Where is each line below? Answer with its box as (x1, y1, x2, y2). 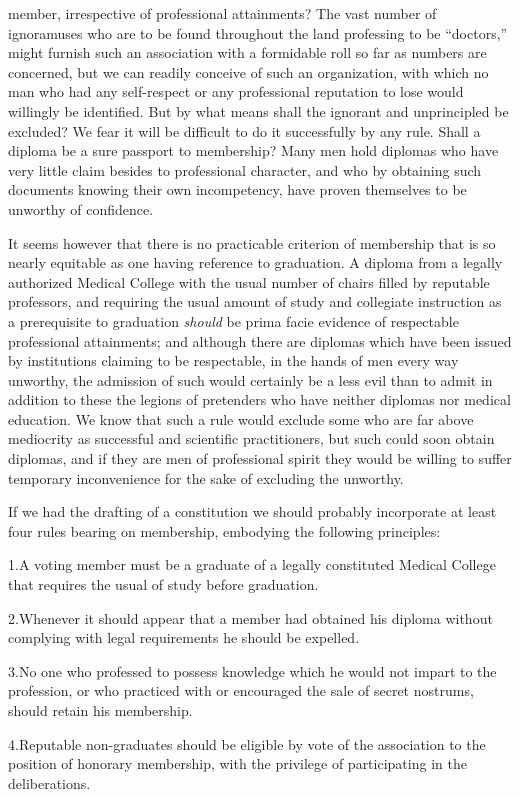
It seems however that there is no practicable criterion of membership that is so (8, 232, 496, 253)
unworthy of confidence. (8, 198, 154, 219)
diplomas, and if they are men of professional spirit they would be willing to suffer (8, 448, 512, 469)
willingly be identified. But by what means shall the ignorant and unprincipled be (8, 100, 509, 121)
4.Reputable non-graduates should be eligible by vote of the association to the (8, 733, 486, 754)
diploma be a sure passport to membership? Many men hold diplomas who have (8, 140, 499, 161)
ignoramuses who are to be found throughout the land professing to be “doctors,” (8, 22, 508, 43)
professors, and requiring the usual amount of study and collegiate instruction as (8, 291, 502, 312)
